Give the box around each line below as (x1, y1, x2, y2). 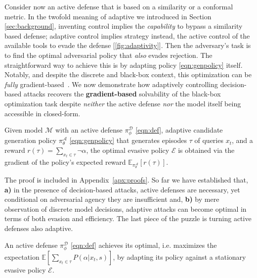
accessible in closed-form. (4, 108, 81, 118)
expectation (4, 251, 40, 262)
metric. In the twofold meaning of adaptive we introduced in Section (4, 11, 212, 21)
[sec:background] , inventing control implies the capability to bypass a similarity (4, 21, 243, 31)
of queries (194, 135, 223, 145)
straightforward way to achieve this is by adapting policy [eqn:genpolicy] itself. (4, 59, 243, 70)
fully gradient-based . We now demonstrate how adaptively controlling (4, 79, 218, 89)
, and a (231, 135, 253, 145)
